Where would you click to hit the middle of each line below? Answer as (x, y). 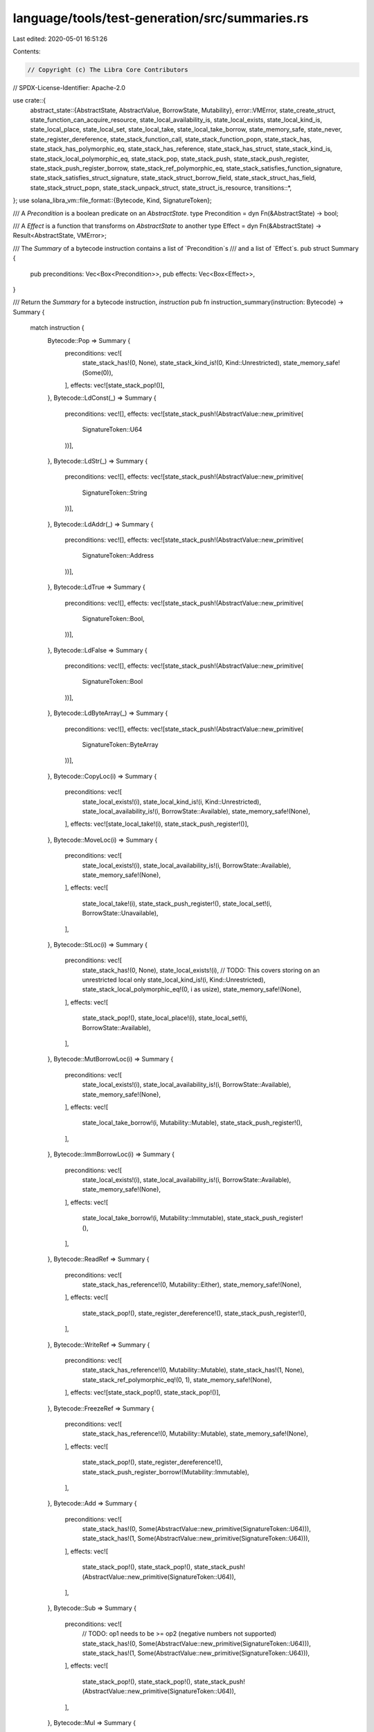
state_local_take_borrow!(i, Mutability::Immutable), (154, 1218)
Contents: (27, 51)
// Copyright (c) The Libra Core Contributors (108, 70)
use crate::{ (29, 100)
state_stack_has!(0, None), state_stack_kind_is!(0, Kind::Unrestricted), (182, 363)
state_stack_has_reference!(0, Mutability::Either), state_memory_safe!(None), (192, 1284)
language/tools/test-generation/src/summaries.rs (161, 18)
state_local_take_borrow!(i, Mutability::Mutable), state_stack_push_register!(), (192, 1123)
